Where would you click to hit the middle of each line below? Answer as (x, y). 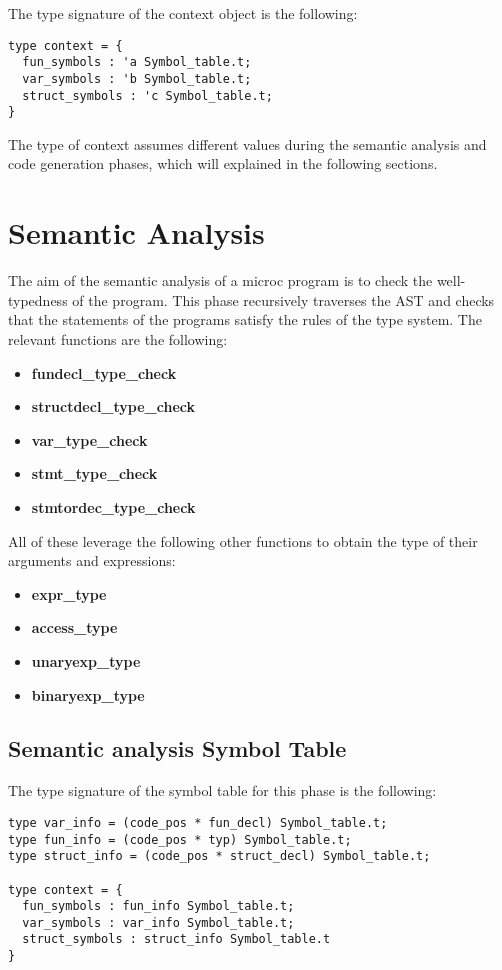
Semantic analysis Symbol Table (177, 748)
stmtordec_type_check (113, 506)
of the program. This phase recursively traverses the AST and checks (283, 299)
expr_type (69, 593)
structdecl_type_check (113, 406)
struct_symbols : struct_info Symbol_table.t (176, 939)
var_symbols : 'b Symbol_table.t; (137, 78)
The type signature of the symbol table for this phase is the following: (222, 790)
